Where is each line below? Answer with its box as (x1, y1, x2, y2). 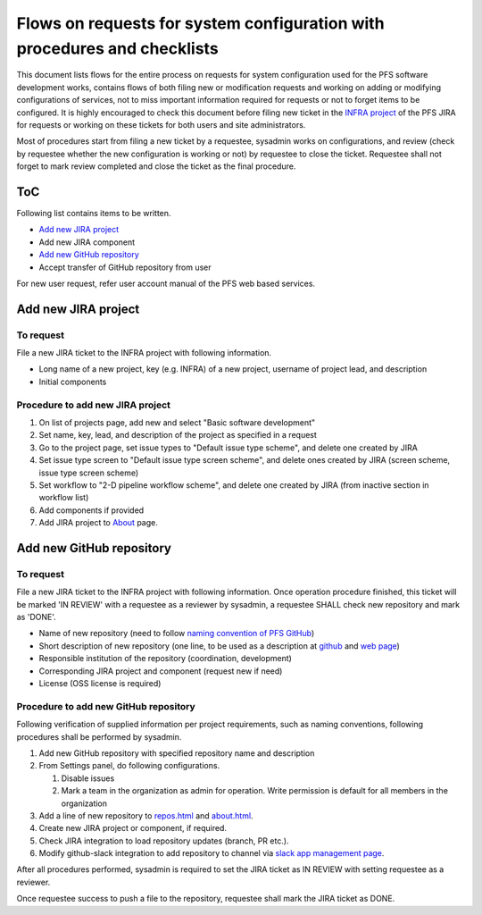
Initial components (38, 376, 107, 387)
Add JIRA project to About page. (38, 517, 158, 528)
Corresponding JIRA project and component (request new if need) (38, 666, 283, 676)
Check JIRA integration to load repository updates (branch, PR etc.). (38, 835, 289, 846)
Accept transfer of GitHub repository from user (38, 262, 212, 273)
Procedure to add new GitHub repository (16, 700, 195, 712)
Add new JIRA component (38, 237, 136, 248)
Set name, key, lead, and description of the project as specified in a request (38, 430, 317, 441)
